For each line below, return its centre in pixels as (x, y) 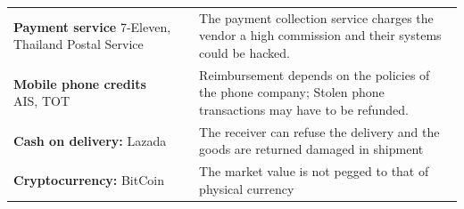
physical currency (247, 188)
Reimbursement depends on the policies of (315, 74)
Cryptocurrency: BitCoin (89, 180)
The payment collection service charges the (316, 17)
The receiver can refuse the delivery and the (319, 131)
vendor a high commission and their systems (320, 35)
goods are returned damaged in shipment (311, 149)
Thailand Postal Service (79, 44)
